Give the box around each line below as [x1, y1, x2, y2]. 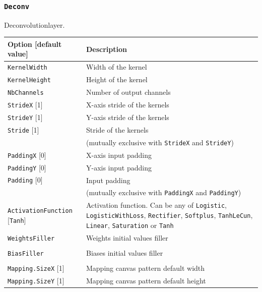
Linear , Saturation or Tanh [86, 219, 174, 230]
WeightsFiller [8, 235, 55, 242]
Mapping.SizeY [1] [8, 275, 64, 285]
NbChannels [8, 89, 44, 97]
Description [86, 43, 127, 54]
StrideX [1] [8, 99, 43, 110]
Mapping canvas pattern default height [86, 275, 206, 285]
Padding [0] [8, 174, 43, 185]
